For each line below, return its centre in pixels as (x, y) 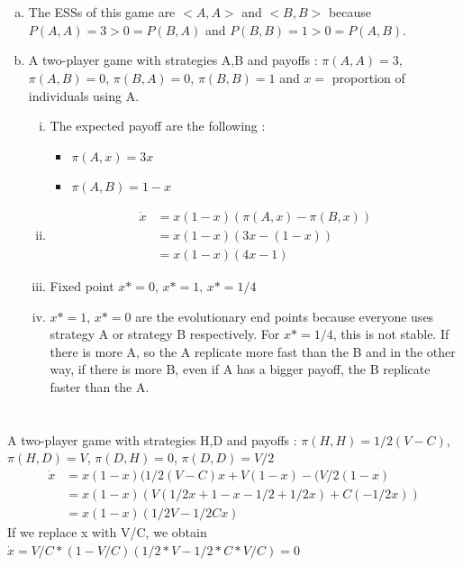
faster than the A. (100, 387)
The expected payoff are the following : (158, 126)
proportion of (368, 77)
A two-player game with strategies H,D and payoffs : (152, 439)
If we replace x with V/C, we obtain (107, 532)
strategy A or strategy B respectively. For (165, 334)
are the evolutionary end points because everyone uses (285, 316)
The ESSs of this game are (102, 12)
